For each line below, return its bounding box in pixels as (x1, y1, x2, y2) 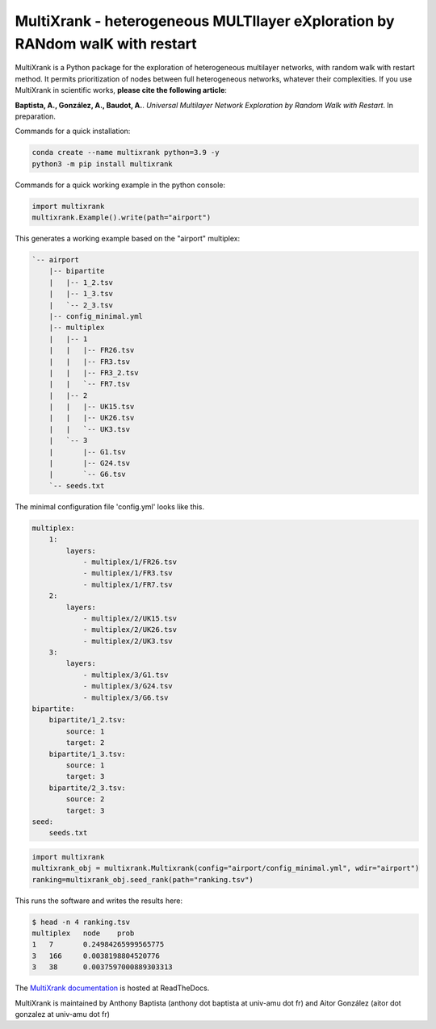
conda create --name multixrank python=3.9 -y (31, 148, 220, 157)
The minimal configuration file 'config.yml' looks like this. (15, 501, 205, 512)
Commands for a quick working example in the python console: (15, 180, 226, 190)
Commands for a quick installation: (15, 126, 131, 136)
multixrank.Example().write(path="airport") (31, 213, 212, 222)
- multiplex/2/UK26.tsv (82, 625, 178, 634)
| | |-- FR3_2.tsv (48, 368, 139, 377)
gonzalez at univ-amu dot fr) (15, 1009, 111, 1019)
